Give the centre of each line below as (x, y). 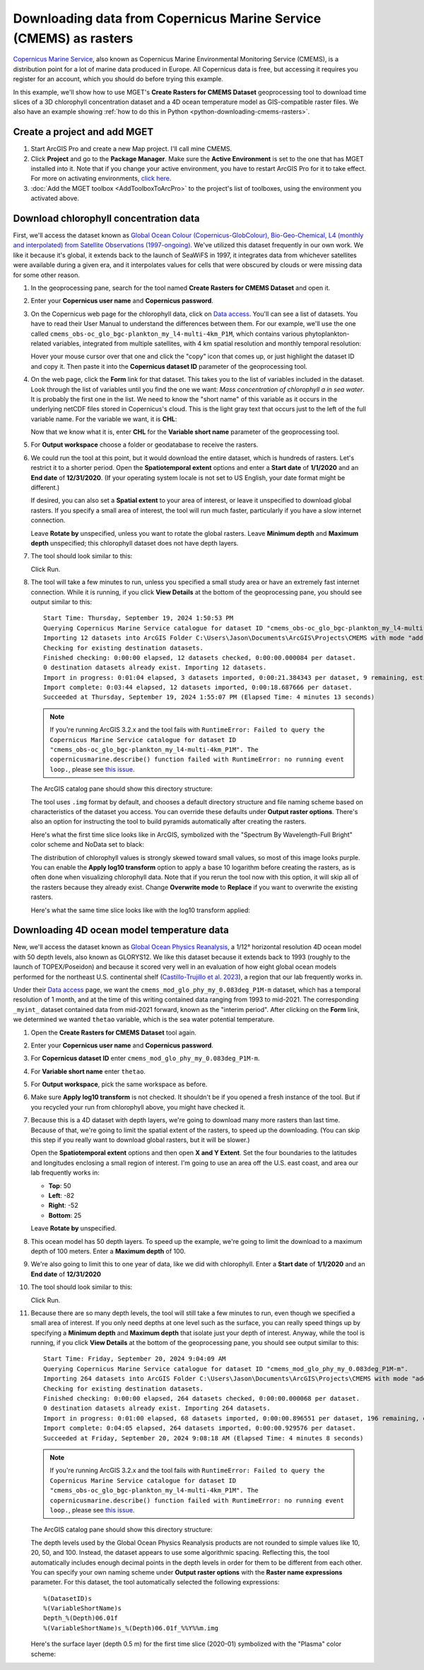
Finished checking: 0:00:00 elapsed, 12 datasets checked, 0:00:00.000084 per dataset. (200, 658)
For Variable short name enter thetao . (88, 1071)
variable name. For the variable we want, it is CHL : (104, 419)
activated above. (55, 199)
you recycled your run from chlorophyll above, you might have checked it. (138, 1107)
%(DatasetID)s (67, 1598)
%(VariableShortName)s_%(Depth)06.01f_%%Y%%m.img (131, 1628)
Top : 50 (60, 1186)
